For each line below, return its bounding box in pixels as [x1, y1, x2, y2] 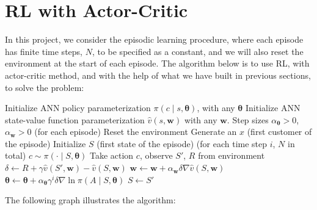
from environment [198, 149, 265, 162]
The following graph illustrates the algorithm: [5, 194, 176, 206]
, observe [139, 149, 173, 162]
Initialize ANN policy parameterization [5, 101, 151, 114]
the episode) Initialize [5, 137, 86, 150]
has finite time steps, [5, 45, 82, 57]
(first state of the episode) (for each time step [97, 137, 268, 150]
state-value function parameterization [5, 113, 145, 126]
